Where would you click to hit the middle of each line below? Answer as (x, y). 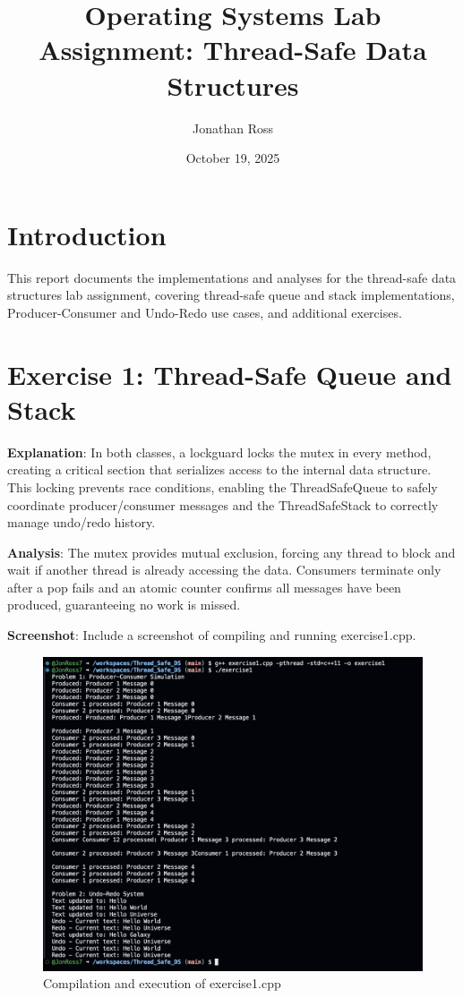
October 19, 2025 (233, 158)
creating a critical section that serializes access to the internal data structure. (219, 469)
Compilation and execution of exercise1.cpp (162, 983)
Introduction (87, 234)
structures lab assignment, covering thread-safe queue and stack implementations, (231, 295)
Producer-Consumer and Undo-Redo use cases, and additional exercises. (205, 312)
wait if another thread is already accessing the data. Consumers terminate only (224, 570)
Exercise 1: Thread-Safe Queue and (230, 374)
